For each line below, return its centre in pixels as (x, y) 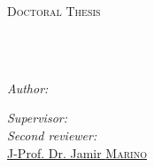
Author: (28, 87)
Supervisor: (37, 118)
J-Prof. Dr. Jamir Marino (77, 152)
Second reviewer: (52, 135)
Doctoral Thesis (54, 11)
